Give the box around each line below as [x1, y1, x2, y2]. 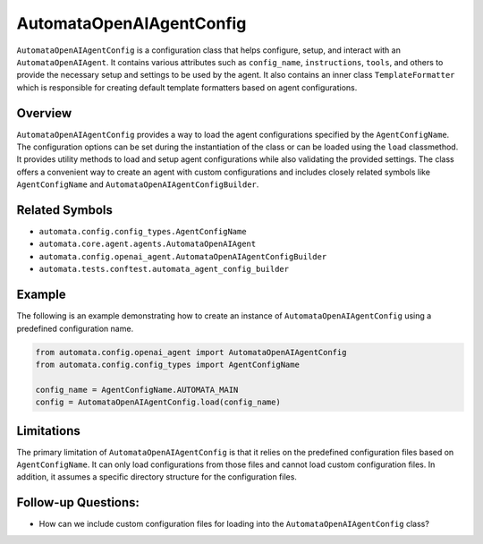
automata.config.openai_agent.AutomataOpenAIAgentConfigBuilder [38, 251, 327, 261]
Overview [16, 106, 72, 121]
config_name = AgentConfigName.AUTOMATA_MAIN [35, 385, 239, 395]
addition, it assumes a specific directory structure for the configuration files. [16, 472, 297, 482]
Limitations [16, 423, 80, 438]
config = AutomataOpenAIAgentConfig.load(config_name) [35, 397, 281, 407]
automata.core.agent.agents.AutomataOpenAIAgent [38, 239, 257, 250]
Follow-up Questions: [16, 495, 140, 510]
